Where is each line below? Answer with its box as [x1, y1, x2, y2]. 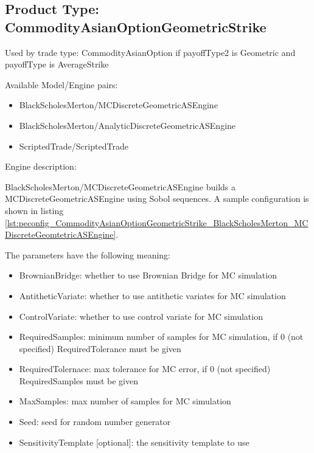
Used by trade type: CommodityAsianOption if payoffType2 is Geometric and [5, 46, 296, 58]
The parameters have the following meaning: [5, 248, 170, 261]
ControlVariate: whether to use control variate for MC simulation [19, 309, 263, 322]
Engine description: [5, 160, 77, 173]
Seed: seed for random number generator [19, 415, 171, 428]
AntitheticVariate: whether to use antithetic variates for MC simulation [19, 289, 286, 302]
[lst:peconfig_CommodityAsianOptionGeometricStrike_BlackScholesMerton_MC [5, 216, 309, 229]
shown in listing [5, 204, 64, 216]
